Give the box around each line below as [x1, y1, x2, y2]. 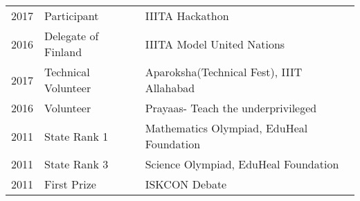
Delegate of [44, 28, 99, 44]
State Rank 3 [44, 156, 109, 172]
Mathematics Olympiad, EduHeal [145, 120, 308, 136]
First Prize [44, 176, 96, 192]
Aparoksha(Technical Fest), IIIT [145, 64, 303, 80]
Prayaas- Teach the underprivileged [145, 100, 317, 116]
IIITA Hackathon [145, 8, 229, 24]
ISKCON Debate [145, 176, 227, 192]
